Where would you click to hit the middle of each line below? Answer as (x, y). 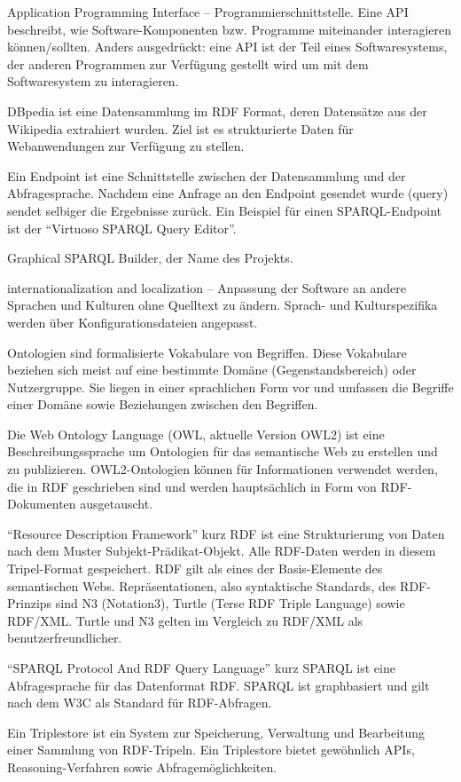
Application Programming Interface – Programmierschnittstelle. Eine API (208, 12)
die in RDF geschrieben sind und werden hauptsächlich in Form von (192, 486)
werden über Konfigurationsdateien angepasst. (133, 322)
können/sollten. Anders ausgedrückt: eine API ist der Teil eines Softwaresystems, (227, 47)
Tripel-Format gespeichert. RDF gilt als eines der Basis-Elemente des (195, 569)
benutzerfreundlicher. (65, 638)
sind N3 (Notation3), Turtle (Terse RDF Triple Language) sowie (230, 603)
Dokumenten (42, 504)
